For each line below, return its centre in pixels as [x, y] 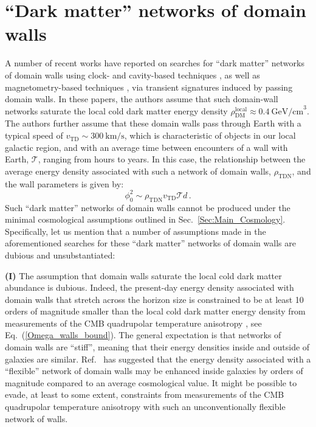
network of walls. [36, 418]
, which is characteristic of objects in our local [210, 135]
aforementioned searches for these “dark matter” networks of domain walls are [150, 243]
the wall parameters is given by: [64, 183]
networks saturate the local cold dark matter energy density [116, 110]
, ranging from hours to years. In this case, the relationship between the [172, 159]
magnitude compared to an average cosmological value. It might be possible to [151, 382]
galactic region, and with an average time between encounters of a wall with [146, 147]
